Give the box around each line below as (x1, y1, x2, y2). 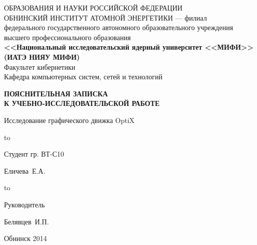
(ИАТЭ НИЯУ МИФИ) (4, 51, 80, 62)
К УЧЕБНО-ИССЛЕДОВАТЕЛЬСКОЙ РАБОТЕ (4, 98, 160, 108)
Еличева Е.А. (4, 165, 46, 176)
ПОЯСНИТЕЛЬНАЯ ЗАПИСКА (4, 88, 108, 98)
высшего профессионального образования (4, 32, 131, 42)
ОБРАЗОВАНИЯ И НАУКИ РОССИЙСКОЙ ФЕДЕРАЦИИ (4, 3, 183, 13)
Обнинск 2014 (4, 233, 47, 243)
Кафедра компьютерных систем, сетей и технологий (4, 71, 163, 82)
